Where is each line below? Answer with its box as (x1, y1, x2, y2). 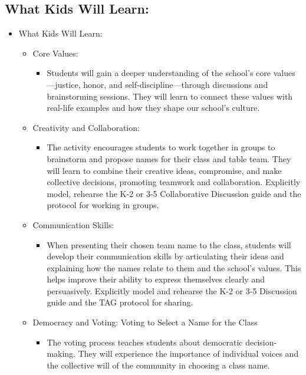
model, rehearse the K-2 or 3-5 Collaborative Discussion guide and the (47, 187, 301, 199)
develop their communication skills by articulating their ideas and (47, 250, 284, 262)
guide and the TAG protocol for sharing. (47, 296, 193, 308)
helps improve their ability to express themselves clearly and (47, 273, 265, 285)
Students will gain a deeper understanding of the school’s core (47, 67, 271, 79)
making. (47, 347, 76, 360)
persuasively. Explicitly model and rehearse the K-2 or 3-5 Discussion (47, 284, 297, 297)
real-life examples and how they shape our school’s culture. (47, 101, 260, 114)
